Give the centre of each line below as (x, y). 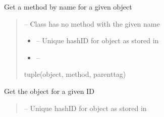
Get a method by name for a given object (68, 7)
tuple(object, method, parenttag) (75, 74)
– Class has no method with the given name (92, 23)
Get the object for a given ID (49, 91)
